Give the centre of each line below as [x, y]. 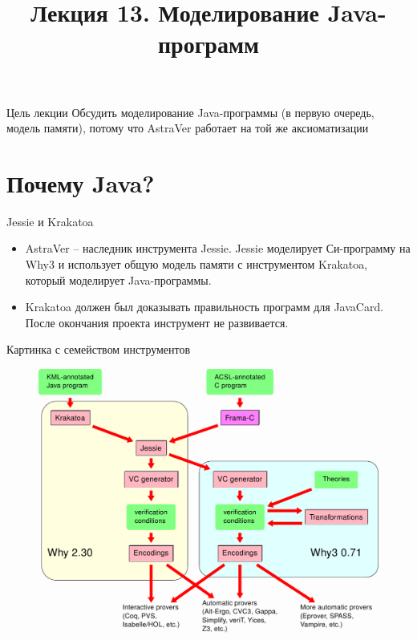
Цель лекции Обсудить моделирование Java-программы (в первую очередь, [190, 112]
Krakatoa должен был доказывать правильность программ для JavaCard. [204, 307]
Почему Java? [81, 182]
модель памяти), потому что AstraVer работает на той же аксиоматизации [188, 128]
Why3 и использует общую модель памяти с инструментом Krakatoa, [196, 264]
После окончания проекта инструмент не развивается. [157, 322]
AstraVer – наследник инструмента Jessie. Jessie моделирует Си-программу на [218, 248]
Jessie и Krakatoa [50, 221]
